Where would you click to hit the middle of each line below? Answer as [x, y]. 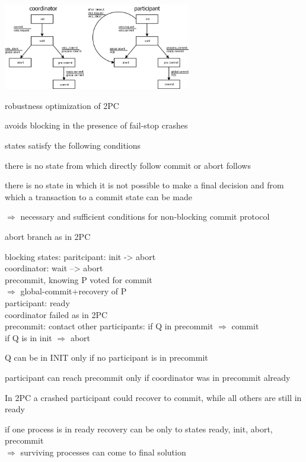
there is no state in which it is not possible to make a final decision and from [144, 185]
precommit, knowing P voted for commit [79, 279]
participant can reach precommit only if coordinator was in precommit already [148, 377]
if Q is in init [28, 337]
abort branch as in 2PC [48, 237]
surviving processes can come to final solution [103, 452]
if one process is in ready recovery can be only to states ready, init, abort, [139, 429]
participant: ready [37, 303]
